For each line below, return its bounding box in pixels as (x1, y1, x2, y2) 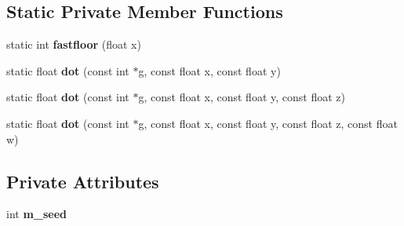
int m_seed (6, 206, 67, 222)
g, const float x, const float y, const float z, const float (138, 115, 398, 131)
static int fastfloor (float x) (6, 36, 141, 53)
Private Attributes (6, 169, 159, 193)
